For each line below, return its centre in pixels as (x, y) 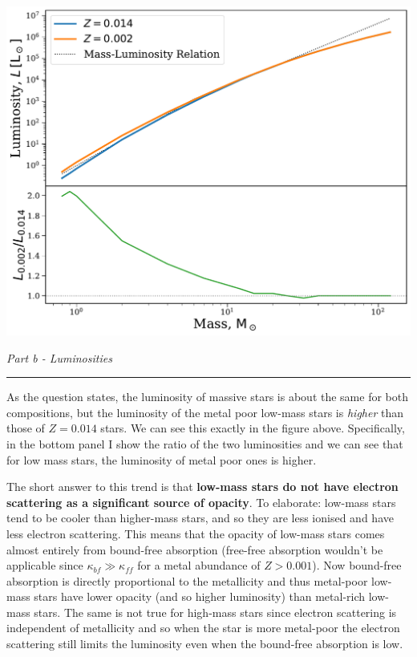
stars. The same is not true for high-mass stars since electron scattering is (215, 612)
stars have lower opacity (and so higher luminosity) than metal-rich (200, 596)
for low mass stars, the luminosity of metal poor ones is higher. (162, 459)
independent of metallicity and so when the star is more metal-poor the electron (203, 628)
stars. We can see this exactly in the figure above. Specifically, (253, 428)
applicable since (45, 565)
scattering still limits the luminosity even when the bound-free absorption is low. (205, 644)
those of (26, 428)
